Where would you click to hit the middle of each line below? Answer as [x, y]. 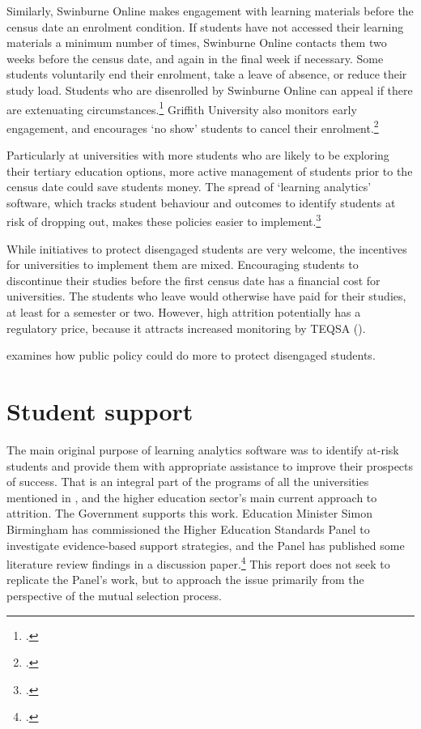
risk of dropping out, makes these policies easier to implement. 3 [164, 220]
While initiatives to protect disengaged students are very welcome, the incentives [207, 248]
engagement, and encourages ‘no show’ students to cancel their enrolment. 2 [193, 126]
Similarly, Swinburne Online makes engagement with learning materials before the [210, 11]
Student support [100, 411]
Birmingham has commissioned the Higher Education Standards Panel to [188, 529]
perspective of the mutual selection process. [114, 595]
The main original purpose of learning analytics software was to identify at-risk [203, 449]
